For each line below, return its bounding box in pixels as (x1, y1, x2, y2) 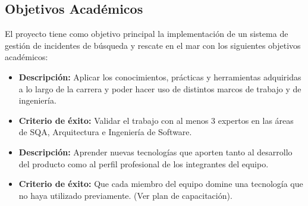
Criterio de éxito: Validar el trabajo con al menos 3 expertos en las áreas (18, 114, 294, 126)
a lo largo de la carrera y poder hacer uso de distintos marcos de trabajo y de (18, 82, 301, 95)
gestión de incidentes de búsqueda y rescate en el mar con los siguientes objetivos (5, 39, 301, 51)
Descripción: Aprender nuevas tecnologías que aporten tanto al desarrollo (18, 145, 293, 158)
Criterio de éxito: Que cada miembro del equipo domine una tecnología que (18, 177, 303, 190)
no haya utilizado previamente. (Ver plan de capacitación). (18, 189, 232, 201)
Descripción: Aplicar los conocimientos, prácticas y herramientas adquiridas (18, 70, 301, 83)
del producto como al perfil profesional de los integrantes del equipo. (18, 157, 269, 170)
